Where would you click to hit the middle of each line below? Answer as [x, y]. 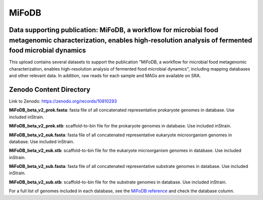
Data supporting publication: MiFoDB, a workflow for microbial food [114, 30]
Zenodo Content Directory [50, 89]
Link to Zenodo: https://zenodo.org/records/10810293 [63, 101]
